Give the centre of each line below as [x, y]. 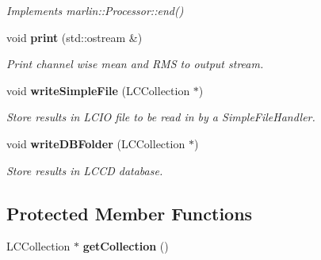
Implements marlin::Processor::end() [95, 10]
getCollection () [126, 246]
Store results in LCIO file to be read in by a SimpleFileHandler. [161, 117]
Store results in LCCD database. [85, 170]
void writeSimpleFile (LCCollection [98, 90]
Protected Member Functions [130, 213]
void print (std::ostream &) [75, 37]
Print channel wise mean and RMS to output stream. [135, 64]
